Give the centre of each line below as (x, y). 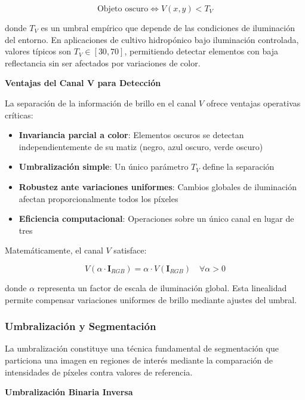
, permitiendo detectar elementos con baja (201, 51)
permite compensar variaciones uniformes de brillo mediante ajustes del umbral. (151, 299)
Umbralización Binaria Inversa (69, 392)
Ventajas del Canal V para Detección (83, 83)
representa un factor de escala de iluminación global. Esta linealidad (162, 287)
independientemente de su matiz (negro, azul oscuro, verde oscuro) (141, 146)
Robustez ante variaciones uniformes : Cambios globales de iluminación (158, 186)
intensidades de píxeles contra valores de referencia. (99, 372)
